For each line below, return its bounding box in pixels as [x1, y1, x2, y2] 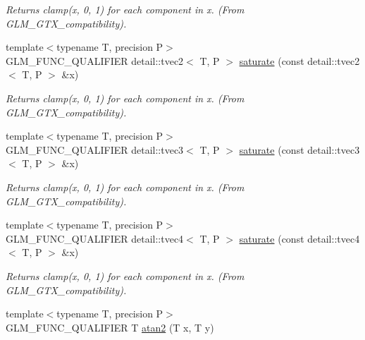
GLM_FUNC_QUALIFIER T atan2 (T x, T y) [6, 320, 214, 334]
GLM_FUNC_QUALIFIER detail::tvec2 [6, 53, 184, 68]
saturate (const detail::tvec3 [239, 142, 360, 157]
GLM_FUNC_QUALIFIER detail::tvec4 [6, 231, 184, 245]
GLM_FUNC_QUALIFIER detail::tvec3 [6, 142, 184, 157]
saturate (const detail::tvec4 [239, 231, 360, 245]
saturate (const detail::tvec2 [239, 53, 360, 68]
